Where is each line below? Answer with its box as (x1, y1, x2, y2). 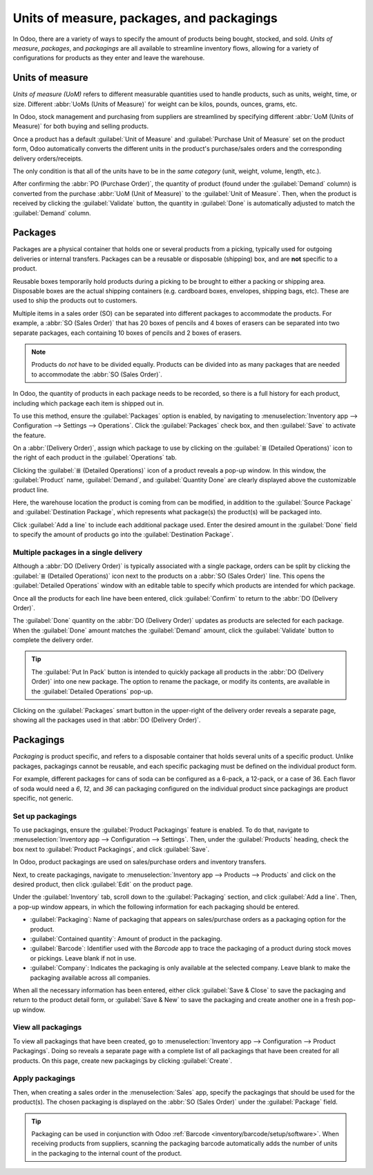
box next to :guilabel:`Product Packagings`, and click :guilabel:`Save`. (12, 845, 210, 853)
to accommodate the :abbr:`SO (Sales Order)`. (31, 370, 162, 379)
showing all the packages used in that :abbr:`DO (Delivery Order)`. (12, 716, 201, 725)
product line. (12, 485, 49, 494)
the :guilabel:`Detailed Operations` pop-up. (31, 687, 153, 695)
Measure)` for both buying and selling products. (12, 122, 149, 131)
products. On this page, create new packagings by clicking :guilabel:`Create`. (12, 1056, 233, 1065)
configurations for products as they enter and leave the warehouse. (12, 54, 205, 62)
